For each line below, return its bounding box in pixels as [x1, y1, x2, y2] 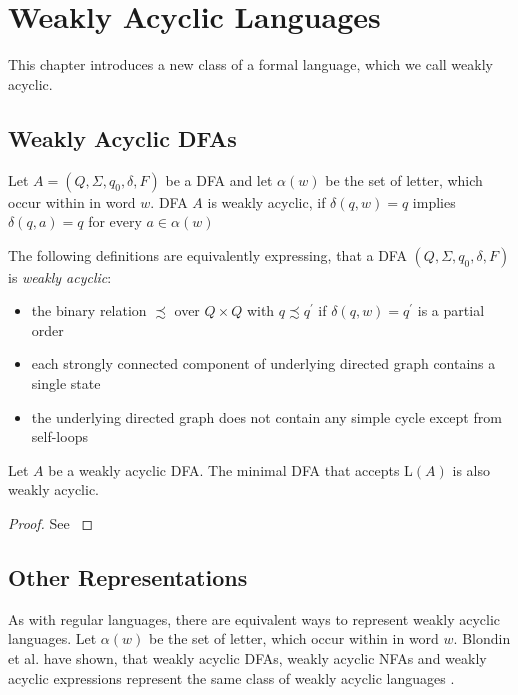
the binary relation [31, 300, 147, 321]
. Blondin [453, 628, 511, 649]
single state [31, 373, 101, 394]
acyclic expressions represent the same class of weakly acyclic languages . [8, 667, 455, 688]
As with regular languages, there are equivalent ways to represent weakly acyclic [8, 608, 501, 629]
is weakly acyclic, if [207, 191, 326, 212]
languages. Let [8, 628, 97, 649]
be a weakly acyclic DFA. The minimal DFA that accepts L [48, 459, 413, 480]
